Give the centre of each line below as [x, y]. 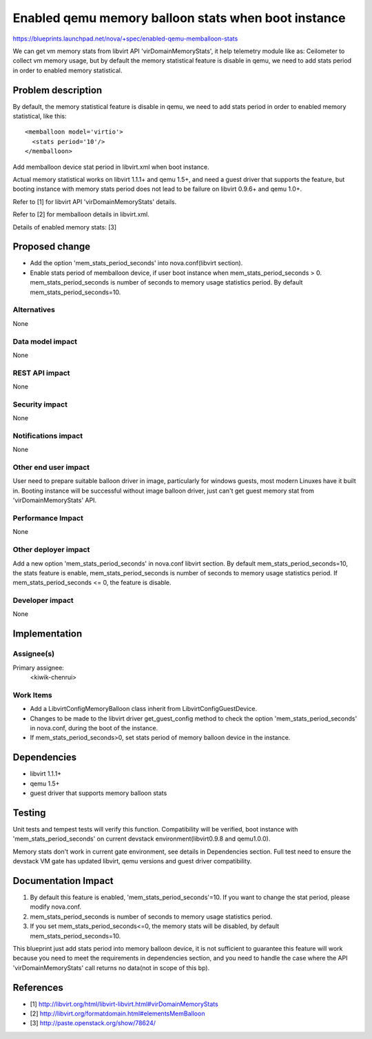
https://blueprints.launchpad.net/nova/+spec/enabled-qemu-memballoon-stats [125, 39]
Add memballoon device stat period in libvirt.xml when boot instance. [111, 167]
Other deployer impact [51, 550]
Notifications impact [48, 435]
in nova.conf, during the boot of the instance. [94, 728]
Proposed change [52, 247]
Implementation [48, 634]
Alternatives [34, 310]
